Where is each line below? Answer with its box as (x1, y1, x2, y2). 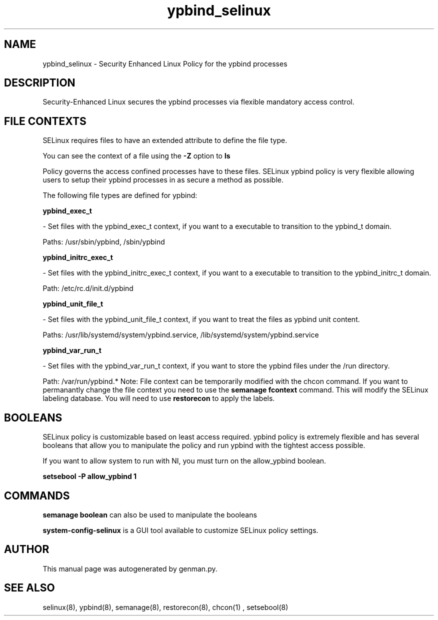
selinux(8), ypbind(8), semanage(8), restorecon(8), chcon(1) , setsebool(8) (42, 602, 288, 611)
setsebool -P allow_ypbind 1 (42, 472, 137, 481)
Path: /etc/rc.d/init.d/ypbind (42, 284, 133, 293)
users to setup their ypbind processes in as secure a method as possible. (42, 175, 283, 184)
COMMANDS (4, 489, 70, 502)
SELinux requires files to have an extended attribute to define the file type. (42, 136, 287, 145)
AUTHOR (4, 543, 49, 556)
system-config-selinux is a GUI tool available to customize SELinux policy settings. (42, 525, 318, 534)
